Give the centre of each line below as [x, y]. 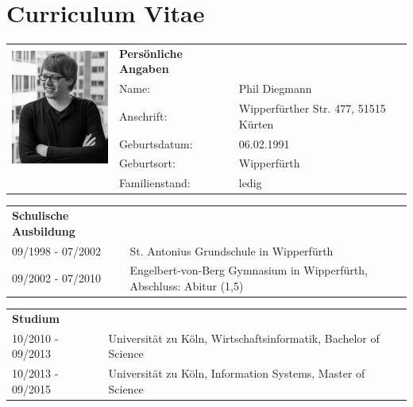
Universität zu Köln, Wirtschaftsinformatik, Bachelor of [244, 338]
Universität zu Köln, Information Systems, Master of [237, 373]
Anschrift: [143, 115]
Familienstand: [154, 183]
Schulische [41, 215]
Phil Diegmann [275, 88]
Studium [36, 318]
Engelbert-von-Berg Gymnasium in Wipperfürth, [249, 270]
